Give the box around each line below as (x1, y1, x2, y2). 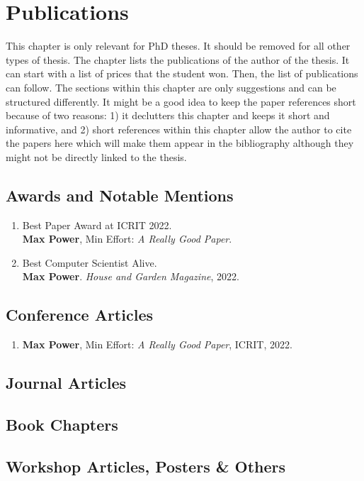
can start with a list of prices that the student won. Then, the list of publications (6, 66, 358, 81)
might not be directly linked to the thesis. (6, 149, 187, 164)
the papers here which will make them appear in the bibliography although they (6, 136, 354, 150)
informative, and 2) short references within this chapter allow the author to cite (6, 121, 352, 136)
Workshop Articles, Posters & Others (6, 455, 286, 477)
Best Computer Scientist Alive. (22, 255, 157, 270)
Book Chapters (6, 414, 118, 436)
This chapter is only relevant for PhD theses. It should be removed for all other (6, 38, 351, 53)
